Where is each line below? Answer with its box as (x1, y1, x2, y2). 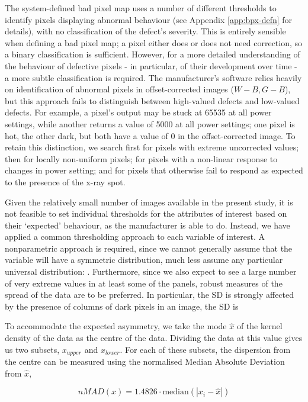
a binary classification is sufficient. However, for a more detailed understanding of (5, 48, 300, 60)
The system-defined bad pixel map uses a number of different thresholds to (5, 2, 277, 14)
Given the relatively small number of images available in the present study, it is (5, 195, 293, 208)
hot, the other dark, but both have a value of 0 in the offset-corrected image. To (5, 129, 296, 141)
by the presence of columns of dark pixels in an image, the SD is (5, 300, 239, 312)
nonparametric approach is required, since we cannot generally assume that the (5, 242, 293, 254)
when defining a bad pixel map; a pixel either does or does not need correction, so (5, 36, 303, 49)
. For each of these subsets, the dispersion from (120, 343, 291, 355)
